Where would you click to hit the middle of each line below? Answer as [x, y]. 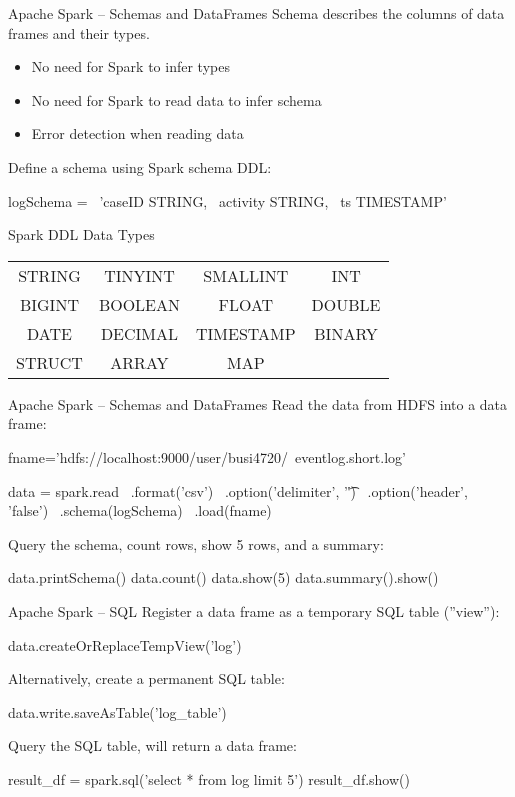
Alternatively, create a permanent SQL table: [146, 678]
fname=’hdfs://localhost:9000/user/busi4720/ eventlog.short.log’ [207, 456]
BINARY [346, 333]
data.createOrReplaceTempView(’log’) [125, 644]
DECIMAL [139, 333]
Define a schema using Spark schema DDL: [140, 166]
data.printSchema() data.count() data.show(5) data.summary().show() [223, 577]
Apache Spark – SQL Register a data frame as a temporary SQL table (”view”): [254, 610]
